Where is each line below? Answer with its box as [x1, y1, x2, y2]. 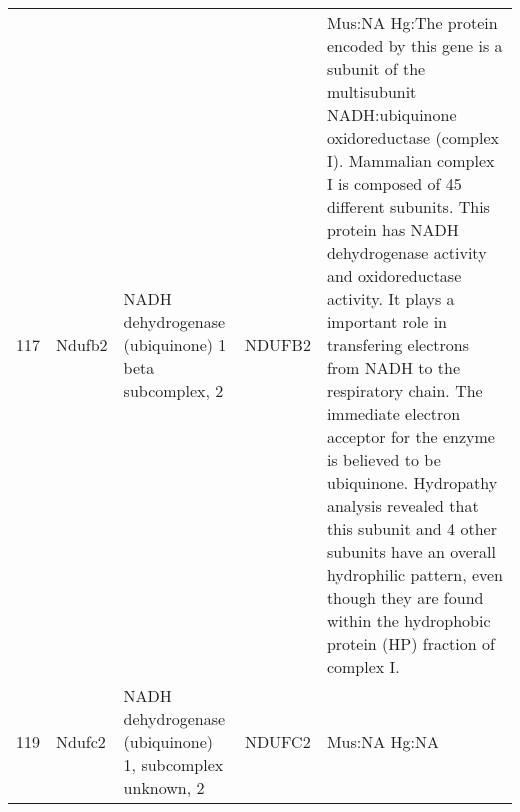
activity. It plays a [326, 287, 455, 310]
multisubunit [326, 80, 417, 103]
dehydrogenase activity [326, 241, 487, 264]
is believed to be [326, 448, 441, 471]
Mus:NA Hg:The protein [326, 11, 498, 34]
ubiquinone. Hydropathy [326, 471, 498, 494]
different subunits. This [326, 195, 490, 218]
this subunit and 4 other [326, 517, 497, 540]
